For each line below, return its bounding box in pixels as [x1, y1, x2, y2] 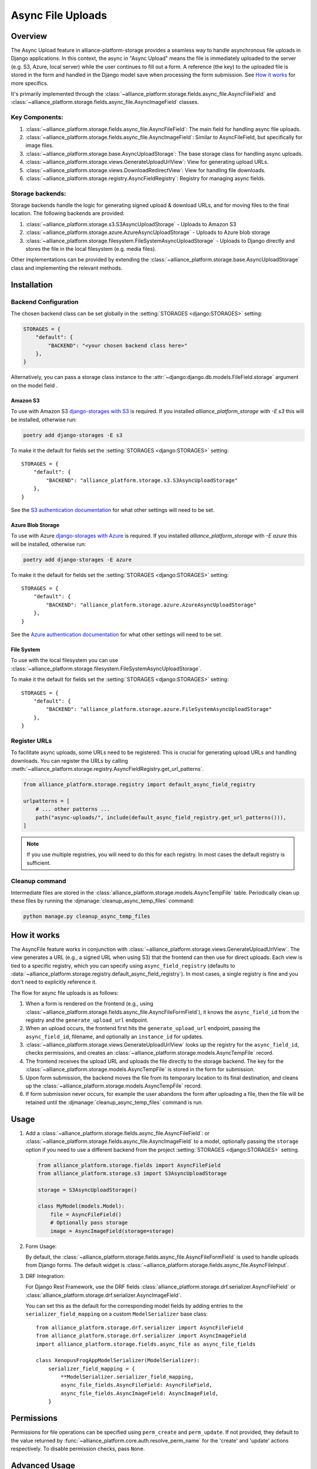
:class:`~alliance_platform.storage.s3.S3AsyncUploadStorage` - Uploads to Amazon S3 [25, 220, 237, 227]
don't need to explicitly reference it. [11, 978, 97, 985]
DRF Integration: [25, 1272, 65, 1279]
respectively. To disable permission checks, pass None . [11, 1445, 145, 1452]
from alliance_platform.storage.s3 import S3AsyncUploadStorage [38, 1170, 227, 1176]
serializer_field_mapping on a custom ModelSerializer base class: [25, 1310, 208, 1317]
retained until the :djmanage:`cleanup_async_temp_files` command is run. [25, 1099, 204, 1106]
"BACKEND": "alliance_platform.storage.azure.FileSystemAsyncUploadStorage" [46, 706, 272, 713]
